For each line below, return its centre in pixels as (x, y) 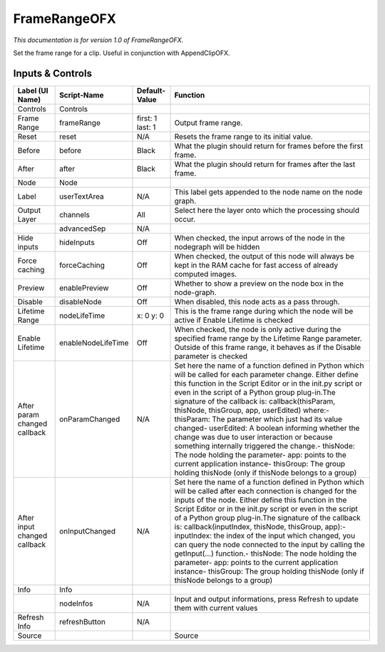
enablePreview (84, 288)
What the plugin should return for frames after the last (265, 164)
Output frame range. (209, 123)
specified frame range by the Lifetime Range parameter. (268, 338)
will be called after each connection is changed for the (266, 491)
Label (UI (33, 91)
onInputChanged (87, 531)
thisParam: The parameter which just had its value (258, 419)
